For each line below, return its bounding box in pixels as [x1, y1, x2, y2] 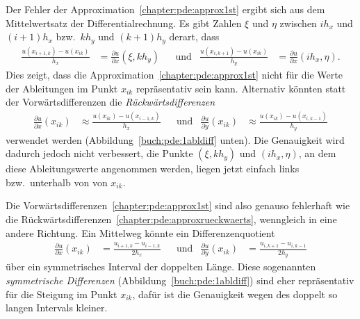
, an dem [298, 146, 336, 161]
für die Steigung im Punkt [6, 286, 117, 301]
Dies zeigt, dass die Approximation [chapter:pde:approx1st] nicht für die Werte [6, 67, 343, 82]
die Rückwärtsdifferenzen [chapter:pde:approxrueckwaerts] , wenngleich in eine [6, 211, 337, 226]
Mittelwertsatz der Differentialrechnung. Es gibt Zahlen [6, 15, 242, 30]
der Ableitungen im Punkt [6, 81, 118, 95]
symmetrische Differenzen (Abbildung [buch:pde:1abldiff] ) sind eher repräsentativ [6, 272, 354, 287]
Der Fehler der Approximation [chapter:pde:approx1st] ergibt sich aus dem [6, 2, 325, 16]
